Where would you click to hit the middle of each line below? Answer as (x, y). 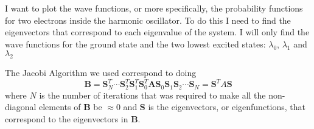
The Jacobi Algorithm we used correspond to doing (101, 73)
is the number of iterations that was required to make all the (152, 95)
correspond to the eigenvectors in (67, 118)
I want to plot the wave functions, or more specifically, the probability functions (154, 8)
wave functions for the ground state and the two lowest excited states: (135, 44)
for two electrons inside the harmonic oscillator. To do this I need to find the (148, 20)
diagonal (21, 107)
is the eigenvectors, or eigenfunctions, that (227, 107)
